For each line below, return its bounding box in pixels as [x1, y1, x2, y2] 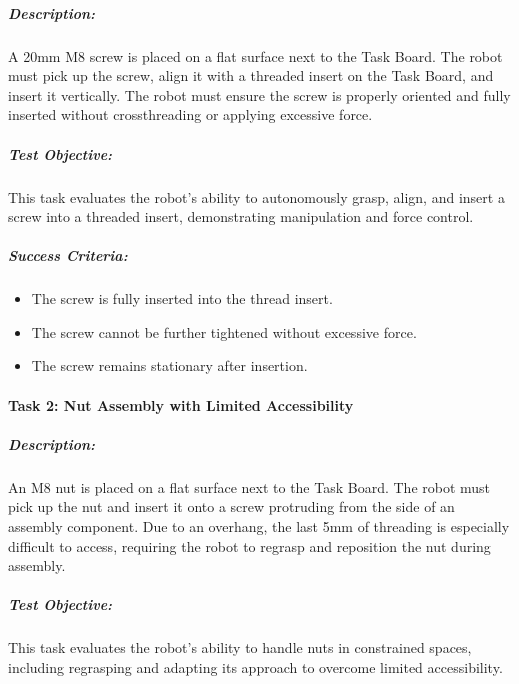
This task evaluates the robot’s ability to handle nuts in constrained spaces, [8, 637, 472, 658]
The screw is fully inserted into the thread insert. [31, 288, 333, 309]
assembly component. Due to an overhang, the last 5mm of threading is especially [8, 515, 510, 536]
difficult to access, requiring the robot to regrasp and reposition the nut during [8, 535, 491, 556]
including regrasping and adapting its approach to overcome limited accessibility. [8, 656, 503, 677]
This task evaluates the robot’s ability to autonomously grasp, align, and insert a [8, 186, 505, 207]
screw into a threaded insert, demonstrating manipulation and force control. [8, 206, 474, 227]
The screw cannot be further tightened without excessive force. [31, 321, 417, 342]
